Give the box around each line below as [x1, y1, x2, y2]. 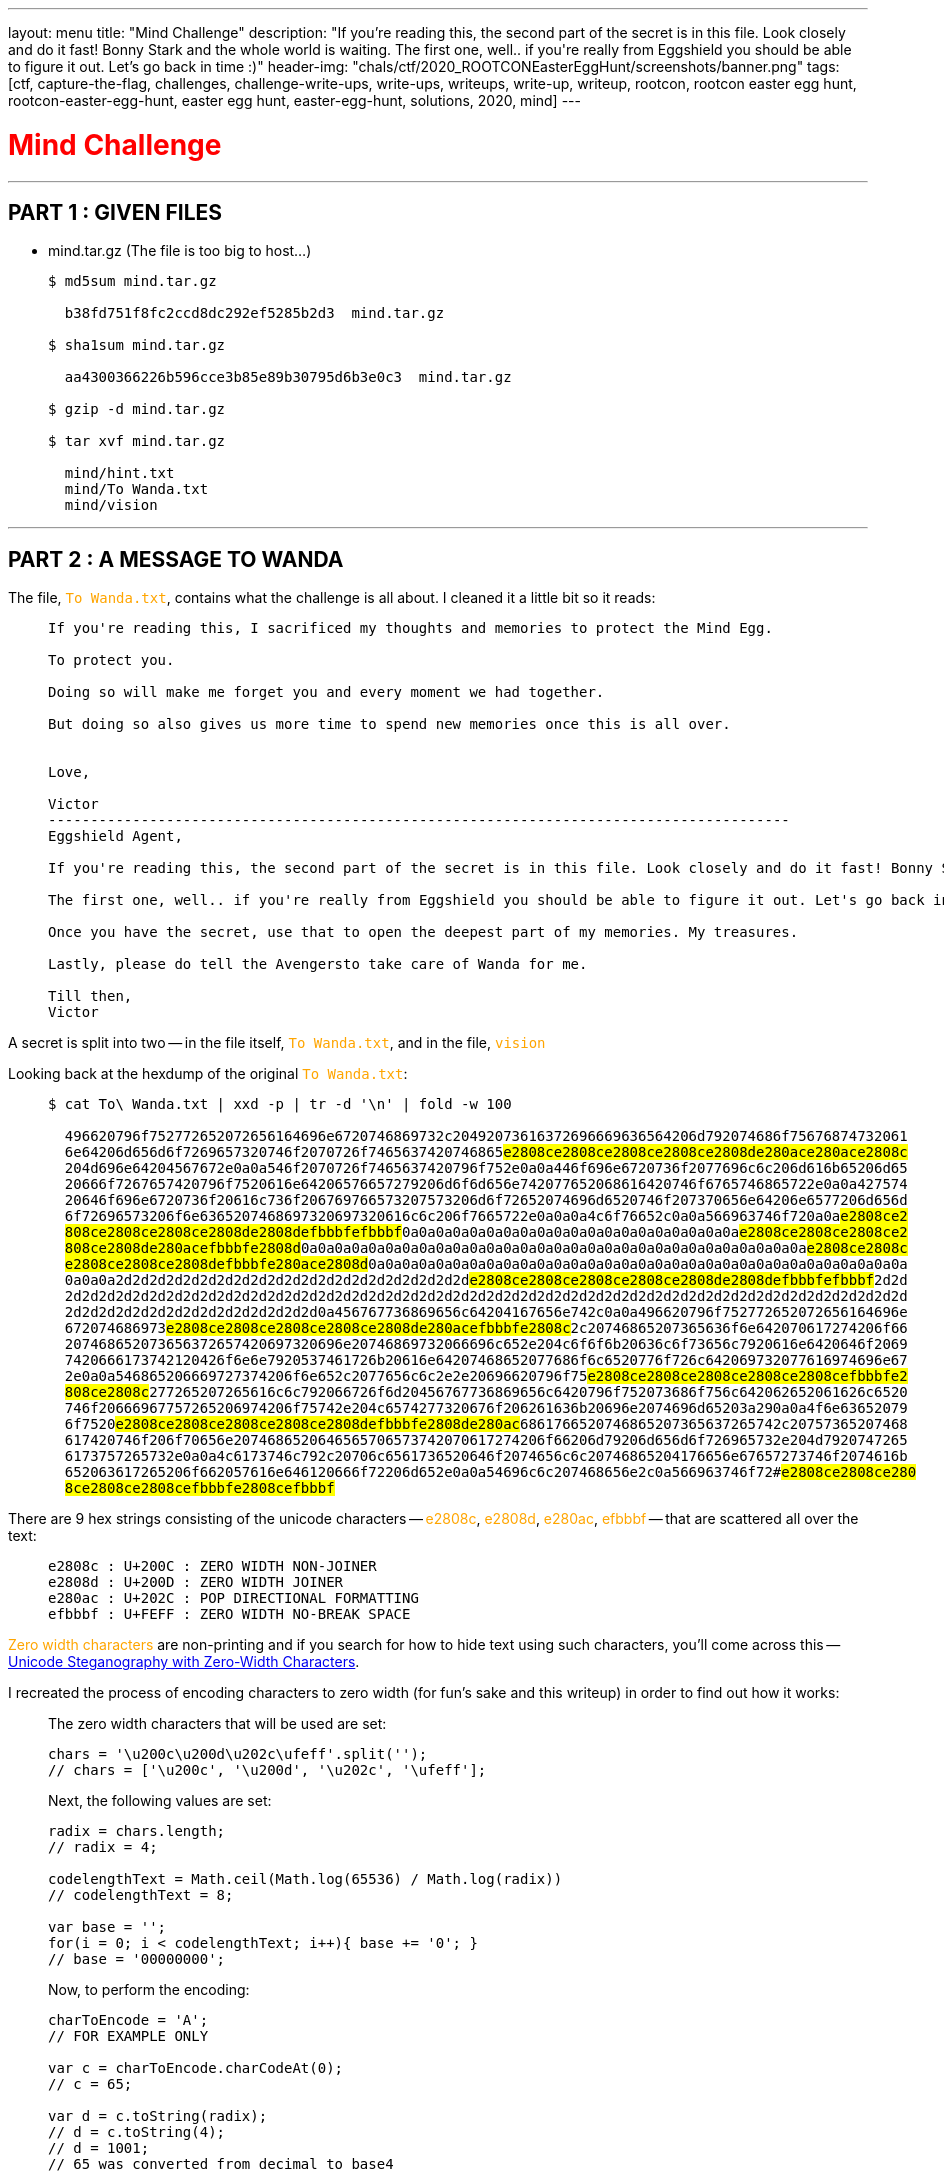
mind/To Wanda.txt [64, 481, 209, 498]
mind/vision [64, 497, 158, 514]
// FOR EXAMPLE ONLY [48, 2028, 209, 2045]
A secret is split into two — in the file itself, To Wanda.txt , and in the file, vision [8, 1034, 546, 1052]
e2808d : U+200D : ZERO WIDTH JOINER [48, 1574, 344, 1591]
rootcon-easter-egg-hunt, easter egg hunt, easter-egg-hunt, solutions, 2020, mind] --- [8, 92, 581, 109]
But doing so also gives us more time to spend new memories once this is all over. [48, 716, 731, 733]
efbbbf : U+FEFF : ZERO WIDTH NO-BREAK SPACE [48, 1606, 411, 1623]
